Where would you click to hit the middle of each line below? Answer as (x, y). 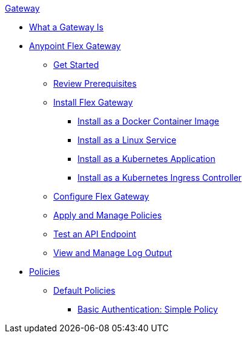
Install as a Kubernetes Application (147, 159)
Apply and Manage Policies (108, 215)
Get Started (76, 65)
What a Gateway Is (66, 27)
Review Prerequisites (95, 83)
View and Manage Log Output (113, 253)
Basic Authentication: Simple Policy (148, 309)
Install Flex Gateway (93, 102)
